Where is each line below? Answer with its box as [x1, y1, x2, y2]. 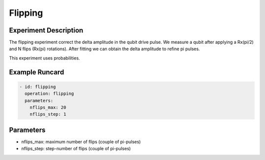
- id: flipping [19, 84, 56, 90]
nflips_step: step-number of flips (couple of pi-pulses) [21, 146, 131, 152]
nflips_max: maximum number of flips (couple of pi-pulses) [21, 138, 141, 145]
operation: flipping [25, 91, 74, 96]
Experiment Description [9, 26, 83, 34]
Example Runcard [9, 68, 64, 76]
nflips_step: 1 [29, 111, 66, 117]
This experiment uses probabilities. [9, 55, 80, 61]
